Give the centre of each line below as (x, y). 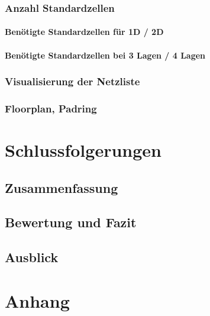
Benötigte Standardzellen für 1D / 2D (84, 32)
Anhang (37, 300)
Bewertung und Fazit (71, 222)
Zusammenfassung (62, 187)
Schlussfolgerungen (83, 150)
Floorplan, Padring (51, 108)
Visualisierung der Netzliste (72, 81)
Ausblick (32, 257)
